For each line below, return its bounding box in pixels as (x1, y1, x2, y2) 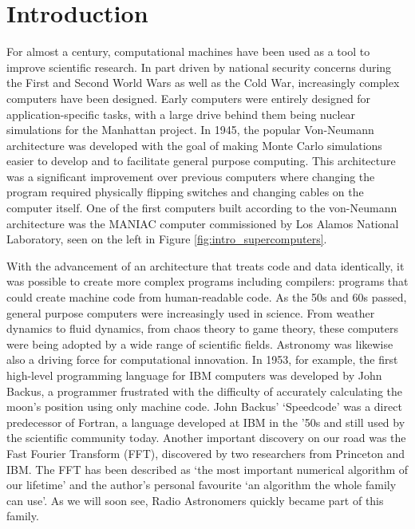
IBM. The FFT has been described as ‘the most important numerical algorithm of (6, 460, 409, 477)
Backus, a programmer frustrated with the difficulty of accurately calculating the (6, 382, 403, 399)
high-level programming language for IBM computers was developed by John (6, 367, 382, 383)
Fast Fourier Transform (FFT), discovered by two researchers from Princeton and (6, 444, 405, 461)
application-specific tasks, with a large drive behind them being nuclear (6, 105, 356, 122)
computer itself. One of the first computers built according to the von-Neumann (6, 199, 397, 216)
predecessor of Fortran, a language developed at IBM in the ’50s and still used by (6, 413, 405, 430)
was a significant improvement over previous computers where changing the (6, 168, 375, 184)
